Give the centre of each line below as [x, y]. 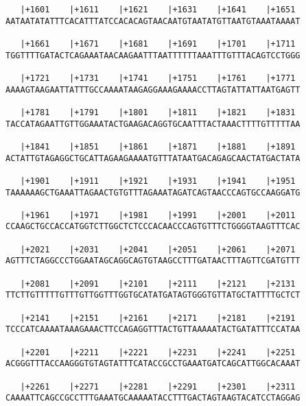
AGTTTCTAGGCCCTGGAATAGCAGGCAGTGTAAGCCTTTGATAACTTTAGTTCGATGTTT [153, 261]
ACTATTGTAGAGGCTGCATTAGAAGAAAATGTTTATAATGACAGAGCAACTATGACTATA [153, 158]
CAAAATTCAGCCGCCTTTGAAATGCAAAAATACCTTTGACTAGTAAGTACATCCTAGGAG [153, 398]
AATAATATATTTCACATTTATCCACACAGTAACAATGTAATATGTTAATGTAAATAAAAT [153, 21]
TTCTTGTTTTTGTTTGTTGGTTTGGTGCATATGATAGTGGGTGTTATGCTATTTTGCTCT [153, 295]
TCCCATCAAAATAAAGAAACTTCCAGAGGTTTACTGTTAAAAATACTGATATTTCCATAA [153, 330]
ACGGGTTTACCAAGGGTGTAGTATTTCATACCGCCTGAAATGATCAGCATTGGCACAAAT [153, 364]
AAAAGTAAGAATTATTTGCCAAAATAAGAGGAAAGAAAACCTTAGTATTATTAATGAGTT [153, 89]
